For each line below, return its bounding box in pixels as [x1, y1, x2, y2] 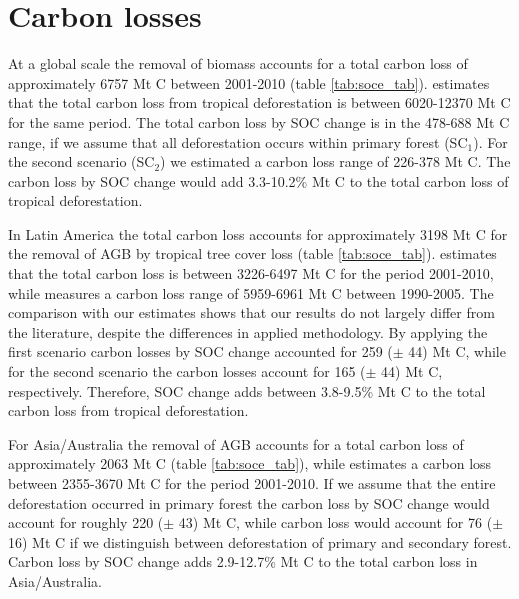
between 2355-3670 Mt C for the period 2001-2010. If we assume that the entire [8, 473, 496, 493]
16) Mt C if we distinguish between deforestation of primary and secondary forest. [8, 531, 512, 552]
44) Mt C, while [408, 341, 506, 362]
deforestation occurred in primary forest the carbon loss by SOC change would [8, 492, 490, 513]
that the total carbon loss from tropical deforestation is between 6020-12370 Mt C [8, 92, 511, 113]
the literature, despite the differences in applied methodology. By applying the [8, 321, 488, 342]
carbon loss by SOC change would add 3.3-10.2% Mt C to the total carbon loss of [8, 170, 509, 191]
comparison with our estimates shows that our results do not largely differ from [8, 302, 495, 323]
